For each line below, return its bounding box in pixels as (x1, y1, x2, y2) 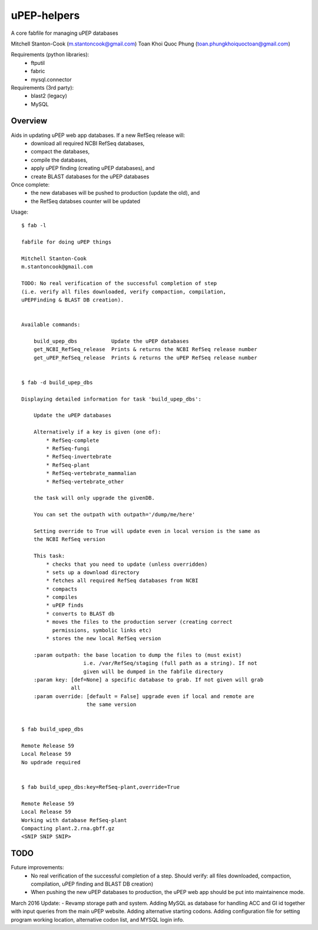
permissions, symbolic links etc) (52, 627, 153, 634)
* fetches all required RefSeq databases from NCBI (46, 577, 198, 584)
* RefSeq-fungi (46, 446, 90, 452)
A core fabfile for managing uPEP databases (11, 30, 118, 37)
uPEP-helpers (11, 9, 80, 22)
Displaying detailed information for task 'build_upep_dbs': (21, 395, 201, 402)
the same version (86, 701, 137, 708)
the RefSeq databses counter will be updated (31, 198, 141, 205)
